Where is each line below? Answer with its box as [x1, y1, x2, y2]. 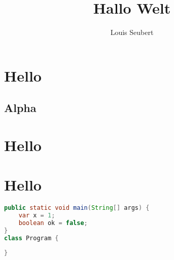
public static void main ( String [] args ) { [4, 204, 150, 212]
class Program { [4, 234, 59, 242]
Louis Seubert [110, 27, 154, 38]
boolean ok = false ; [18, 219, 88, 227]
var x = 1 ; [18, 212, 55, 219]
